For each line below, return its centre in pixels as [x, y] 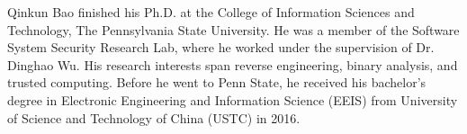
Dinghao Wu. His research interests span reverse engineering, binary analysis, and [233, 64]
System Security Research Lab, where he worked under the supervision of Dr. [221, 47]
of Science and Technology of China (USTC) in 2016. [154, 117]
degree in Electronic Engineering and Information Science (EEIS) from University [233, 99]
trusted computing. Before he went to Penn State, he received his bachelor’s [217, 82]
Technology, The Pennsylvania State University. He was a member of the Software [233, 29]
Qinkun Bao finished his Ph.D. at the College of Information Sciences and [211, 12]
